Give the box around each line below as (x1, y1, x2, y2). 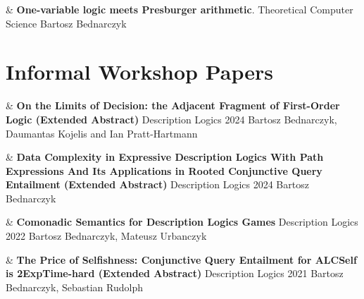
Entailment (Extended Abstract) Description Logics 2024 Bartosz (6, 177, 309, 192)
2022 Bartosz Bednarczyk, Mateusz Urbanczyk (6, 228, 207, 243)
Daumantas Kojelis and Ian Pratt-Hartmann (6, 126, 198, 140)
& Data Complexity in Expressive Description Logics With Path (6, 149, 324, 164)
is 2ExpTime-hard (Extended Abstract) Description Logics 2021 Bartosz (6, 266, 344, 281)
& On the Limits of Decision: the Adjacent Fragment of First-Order (6, 98, 340, 113)
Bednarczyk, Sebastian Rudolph (6, 279, 143, 294)
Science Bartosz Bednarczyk (6, 16, 127, 30)
